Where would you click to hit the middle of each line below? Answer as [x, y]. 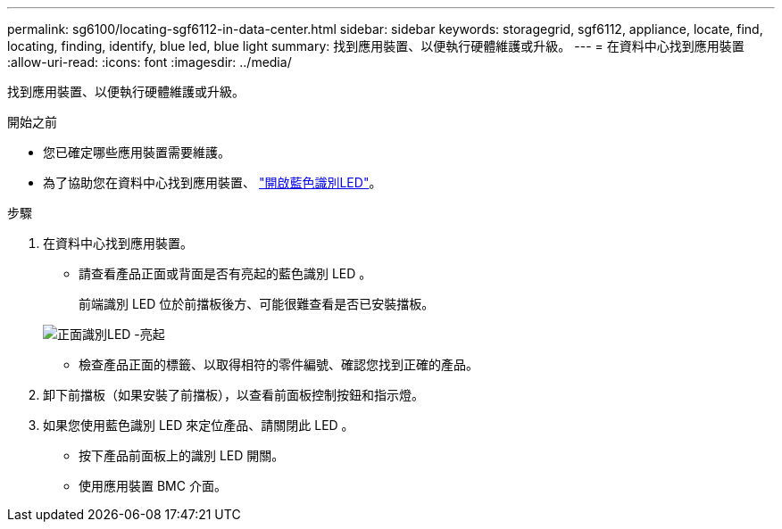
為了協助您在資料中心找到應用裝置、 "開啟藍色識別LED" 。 [212, 182]
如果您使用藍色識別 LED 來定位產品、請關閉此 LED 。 [199, 425]
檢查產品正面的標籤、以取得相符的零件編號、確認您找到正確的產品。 [279, 364]
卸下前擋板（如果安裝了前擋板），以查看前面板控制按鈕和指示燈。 [233, 395]
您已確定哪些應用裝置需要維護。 [137, 152]
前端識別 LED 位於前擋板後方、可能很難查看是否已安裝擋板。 [257, 304]
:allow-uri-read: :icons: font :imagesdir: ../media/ [150, 62]
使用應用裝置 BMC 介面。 [153, 486]
